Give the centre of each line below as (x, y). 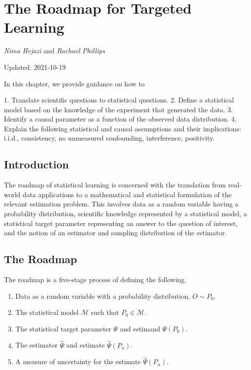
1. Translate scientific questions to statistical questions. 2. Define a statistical (119, 100)
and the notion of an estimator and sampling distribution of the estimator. (116, 233)
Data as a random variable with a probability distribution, (103, 296)
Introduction (37, 164)
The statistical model (47, 312)
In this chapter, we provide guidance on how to (74, 83)
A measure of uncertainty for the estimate (78, 361)
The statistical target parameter (63, 328)
